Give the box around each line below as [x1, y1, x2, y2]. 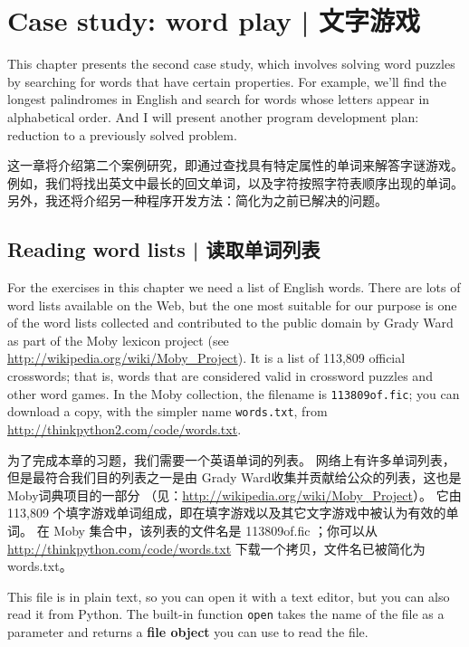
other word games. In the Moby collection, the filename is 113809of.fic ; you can [7, 384, 460, 403]
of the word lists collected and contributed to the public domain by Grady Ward [7, 313, 454, 332]
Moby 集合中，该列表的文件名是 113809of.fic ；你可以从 [53, 520, 378, 539]
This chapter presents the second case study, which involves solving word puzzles [7, 54, 455, 73]
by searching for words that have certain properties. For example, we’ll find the [7, 71, 446, 90]
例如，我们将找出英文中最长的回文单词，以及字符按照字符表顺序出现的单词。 [7, 173, 464, 192]
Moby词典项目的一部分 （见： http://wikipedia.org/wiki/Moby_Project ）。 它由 [7, 485, 462, 504]
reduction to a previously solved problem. [7, 125, 237, 144]
